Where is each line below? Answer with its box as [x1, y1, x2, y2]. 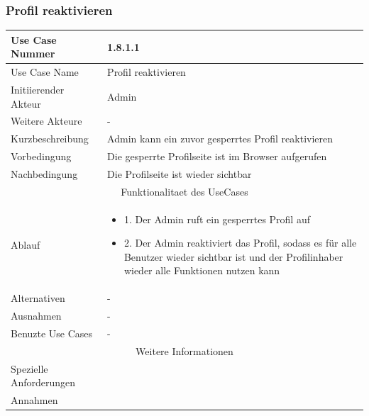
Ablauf [11, 237, 40, 252]
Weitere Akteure [11, 113, 82, 128]
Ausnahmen [11, 308, 62, 323]
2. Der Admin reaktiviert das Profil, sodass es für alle [123, 235, 357, 250]
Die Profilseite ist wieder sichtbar [107, 166, 252, 181]
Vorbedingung [11, 149, 72, 164]
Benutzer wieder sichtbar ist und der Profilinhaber [123, 249, 343, 264]
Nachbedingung [11, 166, 78, 181]
